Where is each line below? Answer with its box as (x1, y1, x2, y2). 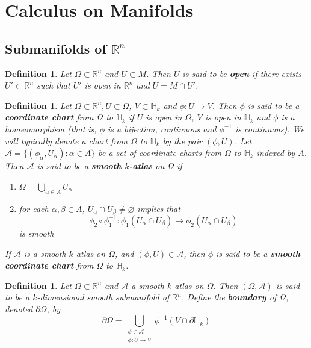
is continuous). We (235, 122, 304, 135)
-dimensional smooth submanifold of (37, 291, 170, 303)
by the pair (162, 134, 202, 147)
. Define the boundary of (181, 291, 277, 303)
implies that (137, 202, 180, 214)
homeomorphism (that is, (5, 122, 97, 135)
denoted (5, 302, 33, 315)
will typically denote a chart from (5, 134, 128, 147)
